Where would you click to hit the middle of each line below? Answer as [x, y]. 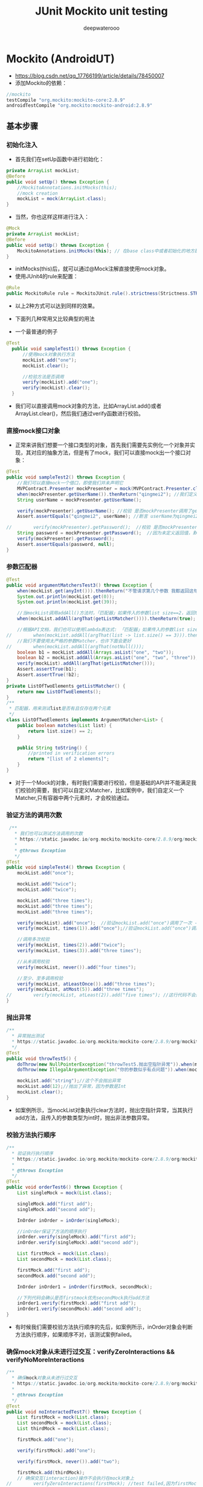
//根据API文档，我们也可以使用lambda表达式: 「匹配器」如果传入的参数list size [108, 630]
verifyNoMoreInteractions [45, 1360]
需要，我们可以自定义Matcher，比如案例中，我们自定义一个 [110, 790]
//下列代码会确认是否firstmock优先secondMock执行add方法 [83, 1298]
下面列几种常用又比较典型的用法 [55, 319]
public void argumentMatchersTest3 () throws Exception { [79, 585]
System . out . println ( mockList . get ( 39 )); [67, 602]
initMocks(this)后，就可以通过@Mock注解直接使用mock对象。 [92, 269]
